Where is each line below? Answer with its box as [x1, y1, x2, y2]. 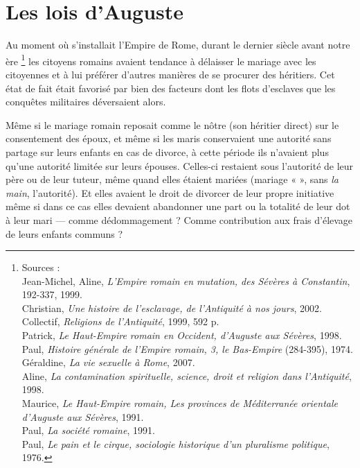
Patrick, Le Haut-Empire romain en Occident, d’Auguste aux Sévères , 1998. [21, 328, 342, 343]
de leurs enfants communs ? [6, 226, 123, 241]
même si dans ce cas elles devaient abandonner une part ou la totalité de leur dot [6, 199, 350, 214]
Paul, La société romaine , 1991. [21, 423, 155, 437]
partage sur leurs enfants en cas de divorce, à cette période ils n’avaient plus [6, 144, 329, 159]
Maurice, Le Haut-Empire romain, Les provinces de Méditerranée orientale [21, 396, 338, 410]
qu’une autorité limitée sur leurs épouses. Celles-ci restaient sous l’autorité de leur [6, 158, 354, 173]
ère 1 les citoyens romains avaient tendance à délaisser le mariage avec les [6, 51, 316, 68]
